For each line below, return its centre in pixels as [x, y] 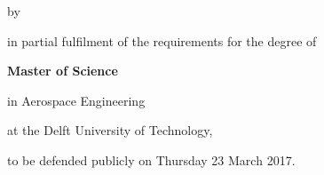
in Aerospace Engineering [76, 100]
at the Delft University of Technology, [110, 130]
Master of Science [63, 71]
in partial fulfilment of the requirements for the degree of [162, 40]
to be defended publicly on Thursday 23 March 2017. [151, 159]
